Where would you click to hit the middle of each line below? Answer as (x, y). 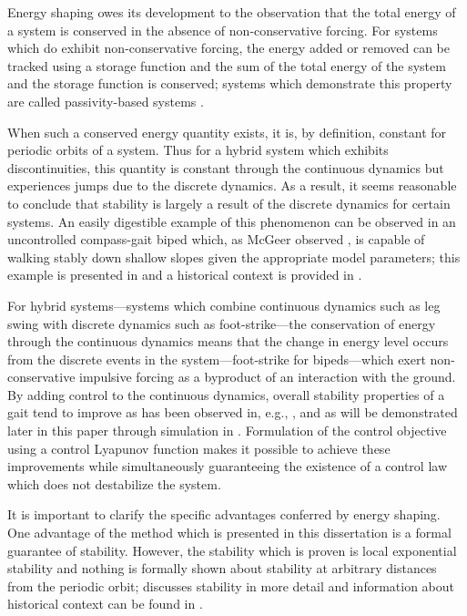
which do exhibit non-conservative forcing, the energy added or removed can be (228, 48)
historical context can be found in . (105, 604)
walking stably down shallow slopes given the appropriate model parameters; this (234, 257)
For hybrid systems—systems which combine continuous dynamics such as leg (224, 305)
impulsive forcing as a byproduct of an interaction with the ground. (268, 377)
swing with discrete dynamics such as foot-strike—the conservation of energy (222, 323)
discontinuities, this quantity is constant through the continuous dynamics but (226, 167)
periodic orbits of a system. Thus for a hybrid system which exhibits (198, 150)
